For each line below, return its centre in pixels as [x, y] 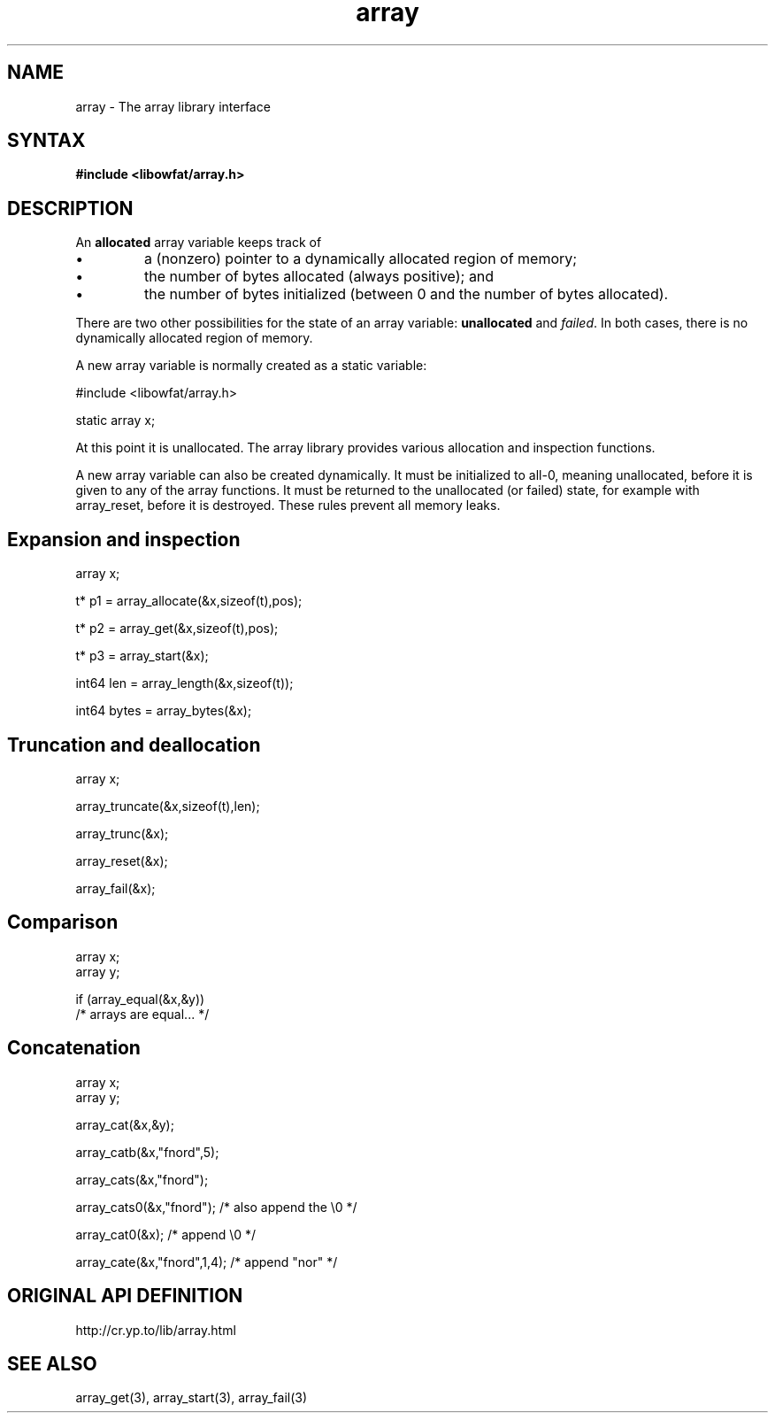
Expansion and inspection [124, 539]
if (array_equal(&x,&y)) [140, 999]
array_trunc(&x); [122, 833]
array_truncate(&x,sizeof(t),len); [168, 806]
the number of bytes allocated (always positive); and [319, 277]
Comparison [63, 922]
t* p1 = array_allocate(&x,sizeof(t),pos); [189, 601]
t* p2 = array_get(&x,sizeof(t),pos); [177, 629]
